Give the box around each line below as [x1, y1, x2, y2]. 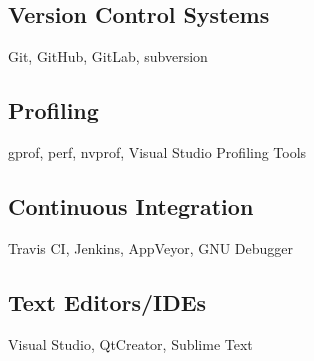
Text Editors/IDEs [8, 286, 207, 317]
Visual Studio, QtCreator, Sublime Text [8, 333, 253, 354]
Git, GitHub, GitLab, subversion [8, 46, 208, 67]
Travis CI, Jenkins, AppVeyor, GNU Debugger [8, 237, 294, 258]
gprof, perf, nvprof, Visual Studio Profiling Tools [8, 142, 307, 162]
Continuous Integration [8, 190, 254, 221]
